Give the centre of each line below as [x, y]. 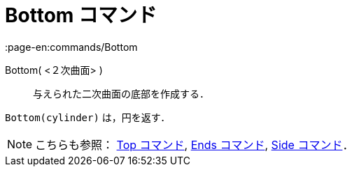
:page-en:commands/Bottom [71, 47]
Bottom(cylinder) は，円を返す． [88, 117]
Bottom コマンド [81, 15]
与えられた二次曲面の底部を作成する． [121, 93]
